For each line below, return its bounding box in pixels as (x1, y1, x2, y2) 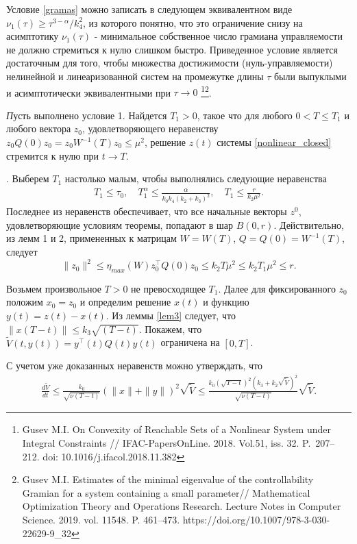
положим (6, 295, 43, 309)
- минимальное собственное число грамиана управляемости (94, 29, 343, 43)
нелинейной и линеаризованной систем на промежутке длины (6, 69, 264, 83)
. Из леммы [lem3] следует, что (106, 308, 236, 323)
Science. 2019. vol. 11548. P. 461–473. (22, 512, 180, 526)
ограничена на (160, 335, 220, 349)
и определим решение (79, 295, 171, 309)
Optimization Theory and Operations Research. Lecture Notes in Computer (22, 499, 341, 513)
